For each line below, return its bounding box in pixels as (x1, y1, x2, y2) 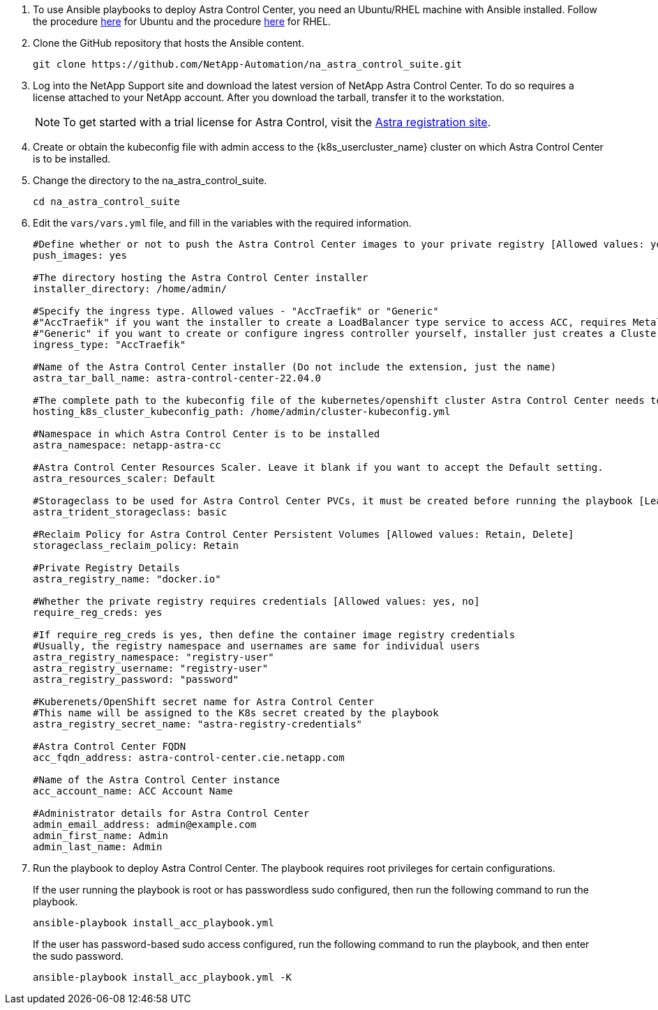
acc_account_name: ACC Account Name (33, 785, 233, 797)
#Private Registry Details (33, 562, 180, 573)
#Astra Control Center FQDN (33, 741, 186, 752)
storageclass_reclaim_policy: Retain (33, 540, 239, 551)
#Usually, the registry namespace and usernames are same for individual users (33, 640, 480, 651)
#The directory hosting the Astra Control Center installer (33, 272, 368, 283)
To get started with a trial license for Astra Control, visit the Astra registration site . (63, 115, 491, 129)
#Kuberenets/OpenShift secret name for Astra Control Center (33, 696, 374, 707)
